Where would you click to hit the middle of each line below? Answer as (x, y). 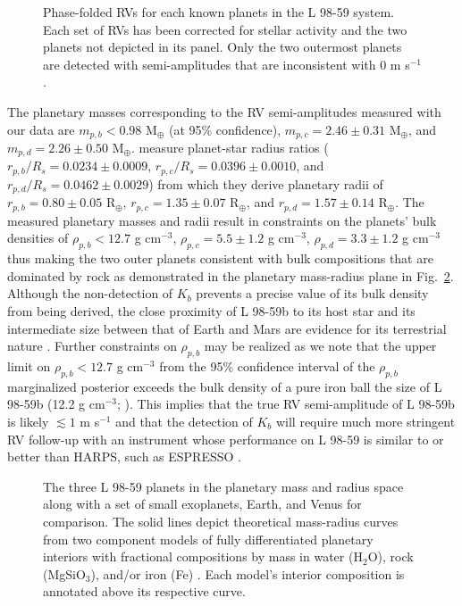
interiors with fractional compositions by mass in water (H (203, 556)
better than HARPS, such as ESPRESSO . (124, 457)
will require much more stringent (365, 421)
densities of (38, 238)
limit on (29, 365)
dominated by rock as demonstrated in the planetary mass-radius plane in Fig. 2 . (231, 275)
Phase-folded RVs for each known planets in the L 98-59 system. (218, 12)
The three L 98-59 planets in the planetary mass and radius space (223, 486)
